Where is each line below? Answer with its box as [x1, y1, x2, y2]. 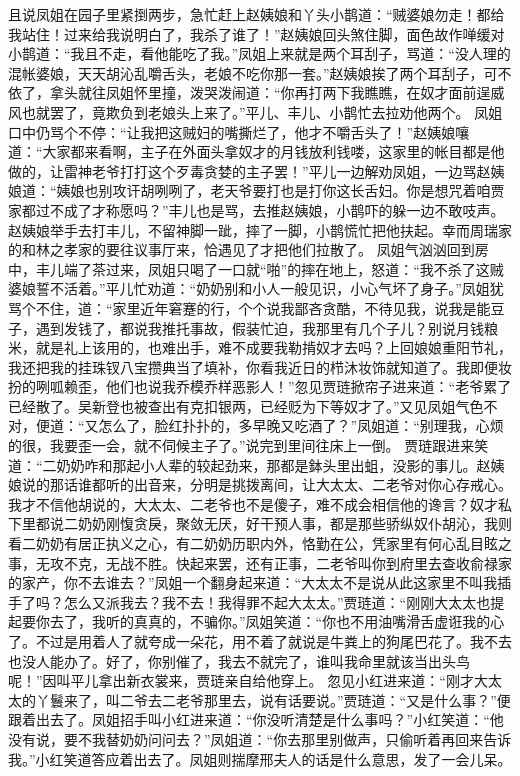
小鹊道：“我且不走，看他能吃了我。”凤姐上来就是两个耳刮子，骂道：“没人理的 [8, 43, 511, 64]
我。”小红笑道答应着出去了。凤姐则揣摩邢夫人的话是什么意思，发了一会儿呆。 [8, 748, 512, 769]
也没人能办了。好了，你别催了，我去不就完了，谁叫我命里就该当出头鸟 [8, 650, 470, 671]
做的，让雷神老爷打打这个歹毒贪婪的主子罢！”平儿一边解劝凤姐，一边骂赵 [8, 160, 491, 181]
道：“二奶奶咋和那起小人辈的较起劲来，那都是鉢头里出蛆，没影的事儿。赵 [8, 454, 491, 475]
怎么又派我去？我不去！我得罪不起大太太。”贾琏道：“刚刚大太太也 [63, 591, 491, 612]
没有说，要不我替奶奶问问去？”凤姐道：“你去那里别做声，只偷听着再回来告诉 [8, 728, 512, 749]
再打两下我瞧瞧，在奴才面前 [294, 82, 477, 103]
